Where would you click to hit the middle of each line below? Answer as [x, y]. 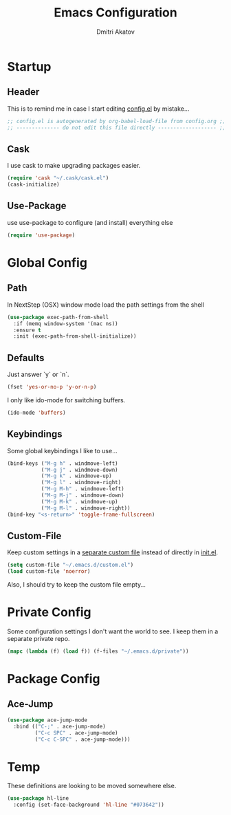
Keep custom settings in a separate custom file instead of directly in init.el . [113, 552]
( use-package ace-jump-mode [47, 720]
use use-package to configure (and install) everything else [90, 222]
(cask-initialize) [33, 185]
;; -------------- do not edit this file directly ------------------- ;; [117, 128]
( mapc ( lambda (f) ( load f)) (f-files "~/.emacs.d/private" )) [98, 651]
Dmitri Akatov [115, 32]
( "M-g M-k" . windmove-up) [79, 501]
